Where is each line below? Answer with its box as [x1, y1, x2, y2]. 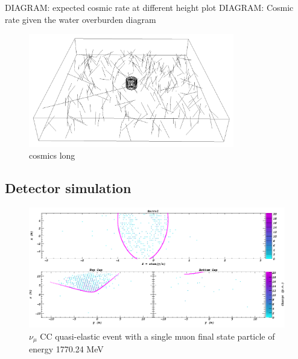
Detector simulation [5, 179, 132, 197]
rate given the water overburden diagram [5, 13, 156, 25]
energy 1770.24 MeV [29, 343, 104, 355]
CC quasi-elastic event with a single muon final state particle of [40, 329, 275, 342]
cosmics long [29, 149, 75, 162]
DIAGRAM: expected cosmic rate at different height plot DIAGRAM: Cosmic [5, 1, 294, 13]
